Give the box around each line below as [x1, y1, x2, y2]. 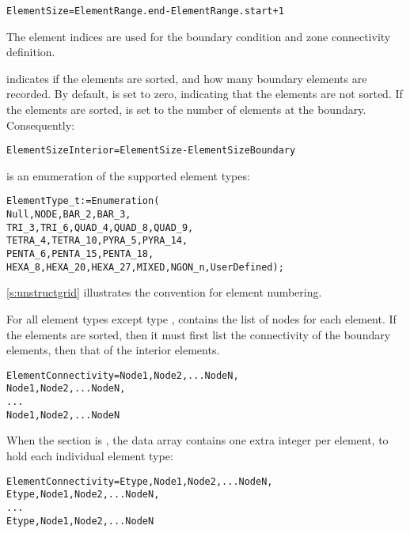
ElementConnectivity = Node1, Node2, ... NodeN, [6, 369, 239, 381]
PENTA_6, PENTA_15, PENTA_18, [6, 248, 154, 260]
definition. [6, 43, 55, 60]
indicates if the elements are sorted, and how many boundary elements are [6, 70, 367, 86]
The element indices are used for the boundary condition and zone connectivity [6, 28, 391, 44]
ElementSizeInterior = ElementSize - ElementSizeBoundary [6, 145, 296, 157]
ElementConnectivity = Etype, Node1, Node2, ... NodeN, [6, 475, 273, 487]
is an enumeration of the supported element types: [6, 167, 250, 183]
